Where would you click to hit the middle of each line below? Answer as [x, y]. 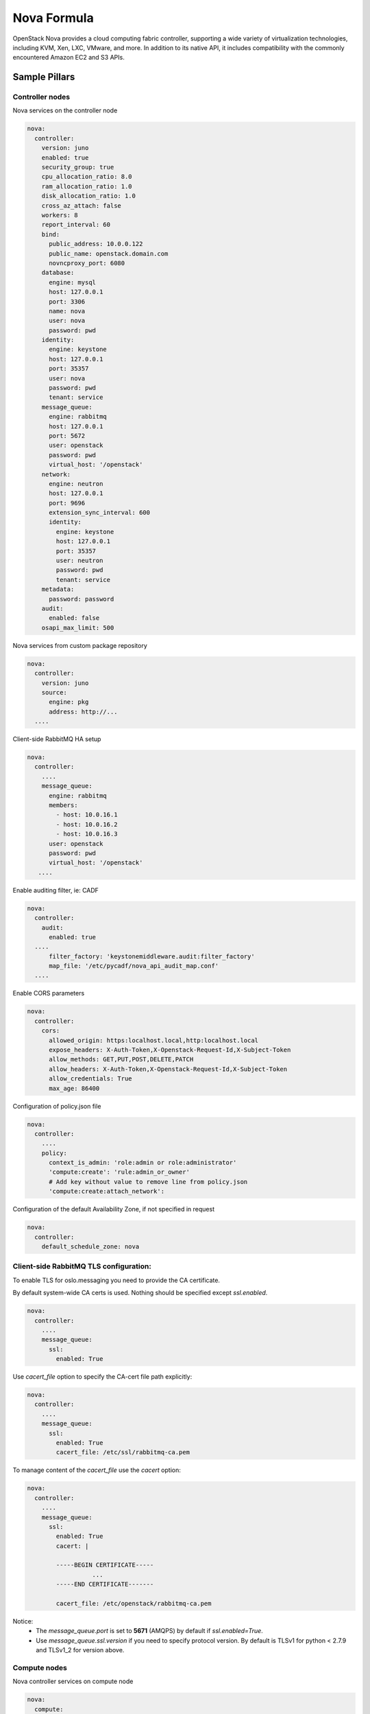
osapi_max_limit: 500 [78, 628]
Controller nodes [41, 97]
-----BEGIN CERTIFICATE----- [105, 1565]
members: [63, 805]
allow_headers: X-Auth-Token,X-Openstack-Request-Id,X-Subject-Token [168, 1069]
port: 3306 [67, 301]
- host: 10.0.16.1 [87, 815]
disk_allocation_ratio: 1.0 [89, 196]
